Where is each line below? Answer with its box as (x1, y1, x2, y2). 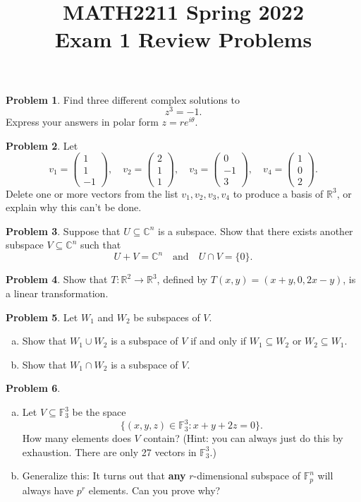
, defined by (157, 272, 208, 287)
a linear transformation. (6, 286, 109, 301)
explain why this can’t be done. (6, 200, 142, 215)
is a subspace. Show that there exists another (158, 223, 353, 238)
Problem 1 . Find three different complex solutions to (6, 92, 240, 107)
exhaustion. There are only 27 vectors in (22, 444, 197, 459)
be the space (72, 405, 126, 419)
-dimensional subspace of (193, 468, 300, 483)
